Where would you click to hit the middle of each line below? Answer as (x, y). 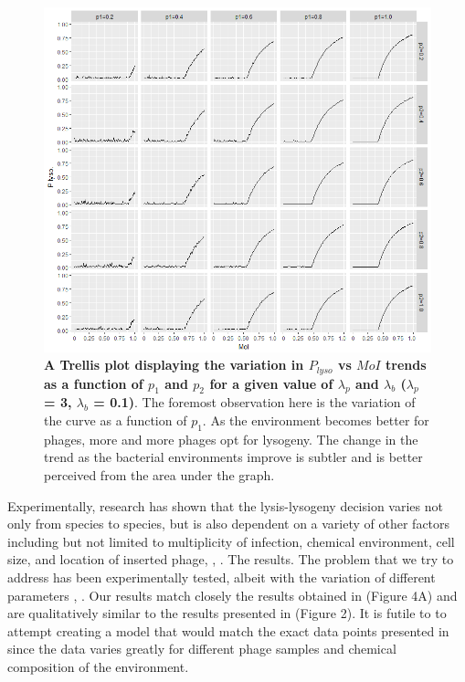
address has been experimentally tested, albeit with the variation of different (222, 577)
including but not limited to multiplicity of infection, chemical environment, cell (231, 541)
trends (406, 365)
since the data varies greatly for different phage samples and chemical (202, 649)
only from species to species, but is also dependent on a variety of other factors (229, 524)
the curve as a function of (116, 420)
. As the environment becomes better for (316, 420)
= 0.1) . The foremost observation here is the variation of (254, 402)
